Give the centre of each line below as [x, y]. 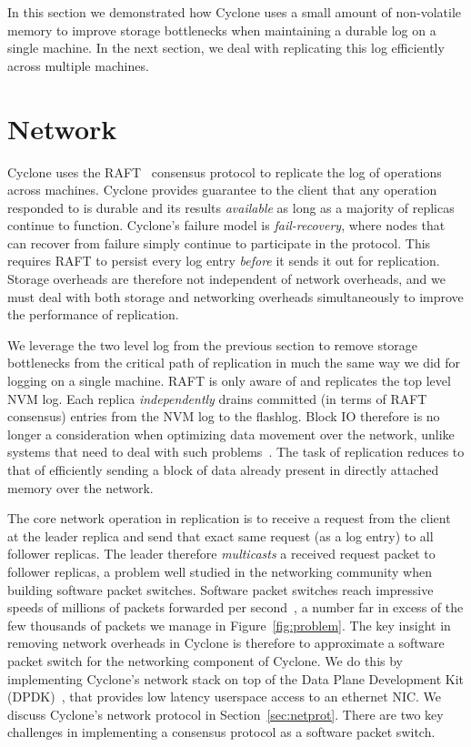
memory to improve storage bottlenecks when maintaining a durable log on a [222, 30]
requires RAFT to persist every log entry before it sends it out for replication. [224, 261]
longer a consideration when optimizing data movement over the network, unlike [231, 434]
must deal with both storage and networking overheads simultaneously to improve [235, 296]
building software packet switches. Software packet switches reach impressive [220, 589]
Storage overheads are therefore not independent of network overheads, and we [226, 279]
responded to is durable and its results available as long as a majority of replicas [231, 207]
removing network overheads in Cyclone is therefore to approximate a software [226, 643]
